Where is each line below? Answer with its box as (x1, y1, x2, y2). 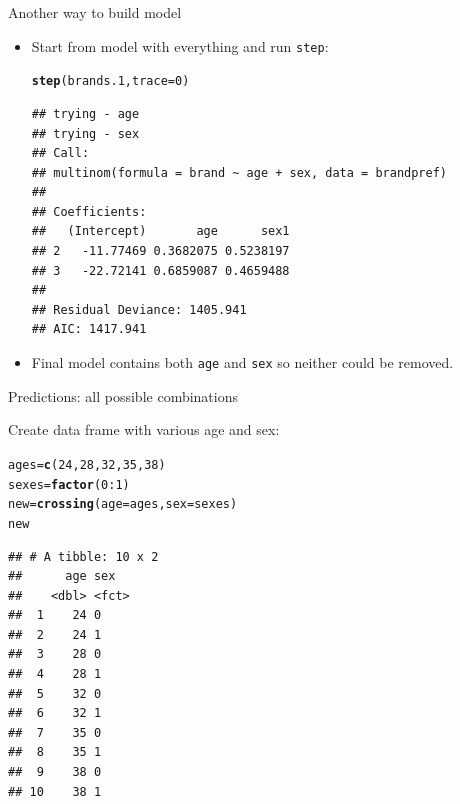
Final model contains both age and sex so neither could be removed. (31, 352, 454, 373)
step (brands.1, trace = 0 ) (31, 74, 190, 89)
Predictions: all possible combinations (8, 385, 239, 406)
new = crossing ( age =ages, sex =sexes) (8, 497, 238, 512)
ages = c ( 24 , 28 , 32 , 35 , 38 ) (8, 457, 166, 472)
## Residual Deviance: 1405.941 (31, 302, 247, 317)
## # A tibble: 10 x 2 (8, 549, 159, 564)
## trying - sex (31, 126, 140, 141)
